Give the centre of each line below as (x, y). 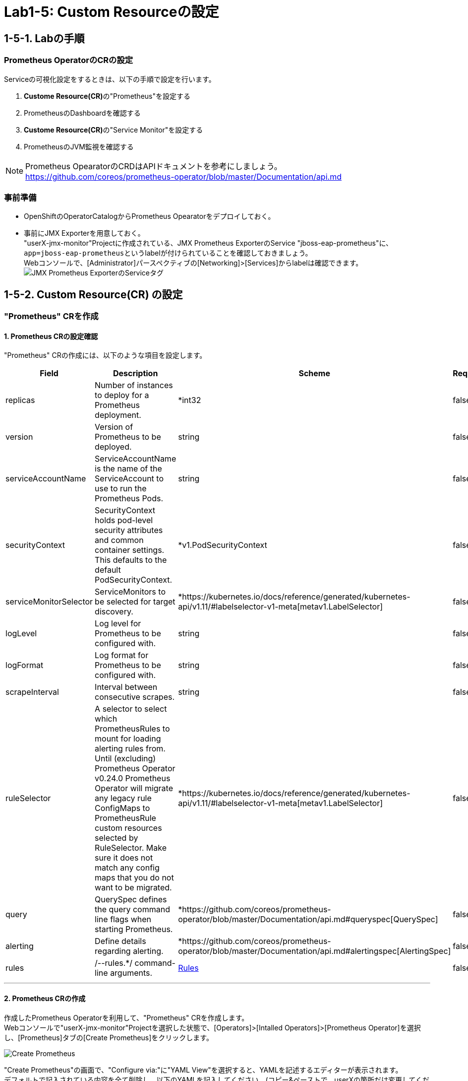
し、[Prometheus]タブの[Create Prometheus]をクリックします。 (109, 1037)
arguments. (131, 973)
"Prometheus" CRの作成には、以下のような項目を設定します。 (105, 355)
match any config (127, 868)
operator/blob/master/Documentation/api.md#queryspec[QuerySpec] (308, 919)
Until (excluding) (125, 759)
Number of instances (134, 385)
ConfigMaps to (122, 808)
